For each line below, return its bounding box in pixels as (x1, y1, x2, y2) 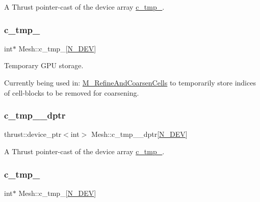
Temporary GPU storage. (4, 60, 84, 71)
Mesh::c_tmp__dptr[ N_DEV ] (91, 129, 188, 139)
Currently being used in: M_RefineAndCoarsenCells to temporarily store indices (4, 77, 256, 88)
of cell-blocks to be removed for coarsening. (4, 87, 139, 98)
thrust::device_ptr (4, 129, 62, 139)
